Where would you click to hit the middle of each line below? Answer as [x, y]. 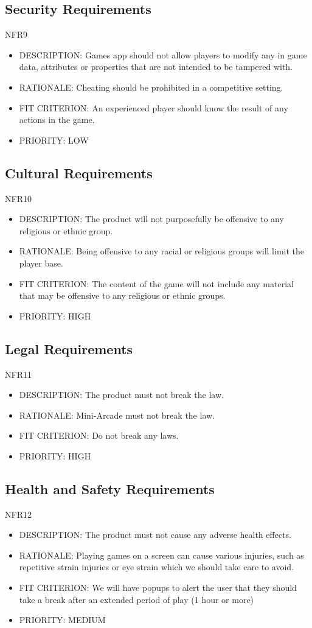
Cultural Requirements [79, 173]
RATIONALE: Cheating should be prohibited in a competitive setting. [151, 87]
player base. [41, 263]
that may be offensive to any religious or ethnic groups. [122, 295]
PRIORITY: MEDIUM [62, 620]
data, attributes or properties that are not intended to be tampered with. [156, 67]
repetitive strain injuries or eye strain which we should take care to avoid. [157, 567]
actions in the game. [57, 120]
